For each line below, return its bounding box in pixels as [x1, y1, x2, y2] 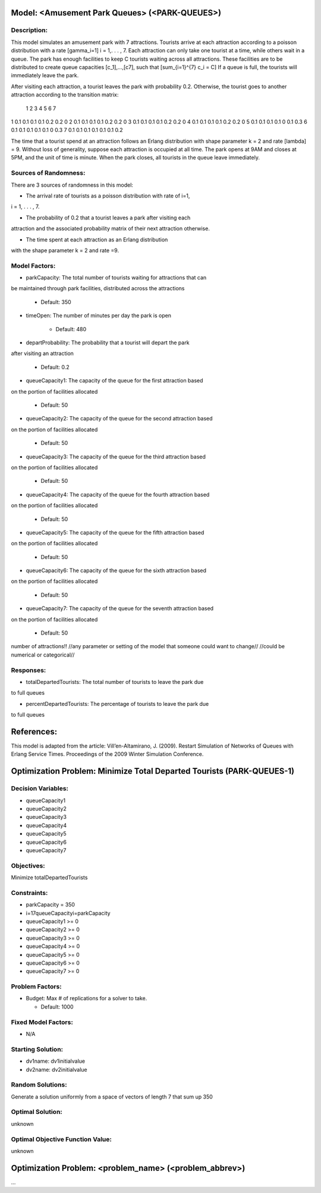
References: [11, 726, 58, 737]
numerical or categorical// [11, 651, 75, 658]
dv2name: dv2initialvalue [26, 1066, 87, 1073]
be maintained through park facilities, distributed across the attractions [11, 285, 185, 292]
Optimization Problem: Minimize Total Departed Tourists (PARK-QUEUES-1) [11, 766, 295, 776]
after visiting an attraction [11, 350, 74, 357]
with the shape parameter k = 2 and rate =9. [11, 247, 119, 254]
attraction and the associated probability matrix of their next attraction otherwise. [11, 225, 210, 232]
